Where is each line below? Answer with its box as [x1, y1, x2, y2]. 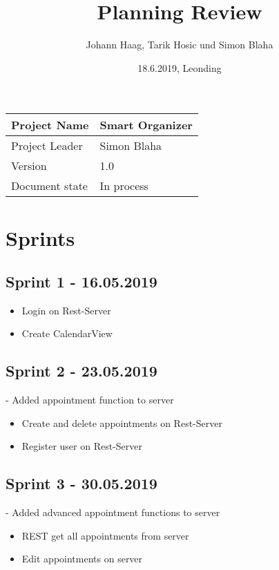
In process [99, 178, 148, 194]
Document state [11, 178, 88, 194]
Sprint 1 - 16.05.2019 [6, 271, 157, 292]
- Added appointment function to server [6, 392, 174, 407]
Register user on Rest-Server [21, 439, 142, 453]
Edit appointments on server [21, 551, 143, 566]
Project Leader [11, 137, 83, 154]
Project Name [11, 117, 89, 133]
